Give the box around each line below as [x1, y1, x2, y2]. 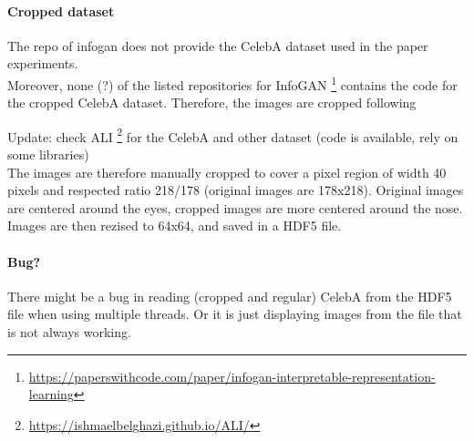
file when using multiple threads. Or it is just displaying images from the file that [7, 304, 462, 323]
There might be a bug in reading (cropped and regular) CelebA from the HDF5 [7, 286, 452, 305]
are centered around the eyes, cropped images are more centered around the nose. [7, 198, 463, 217]
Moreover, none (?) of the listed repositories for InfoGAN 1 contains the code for [7, 72, 458, 94]
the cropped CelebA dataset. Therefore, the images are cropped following [7, 93, 417, 112]
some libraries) [7, 145, 89, 164]
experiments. [7, 54, 78, 73]
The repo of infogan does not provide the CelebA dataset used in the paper [7, 36, 428, 55]
